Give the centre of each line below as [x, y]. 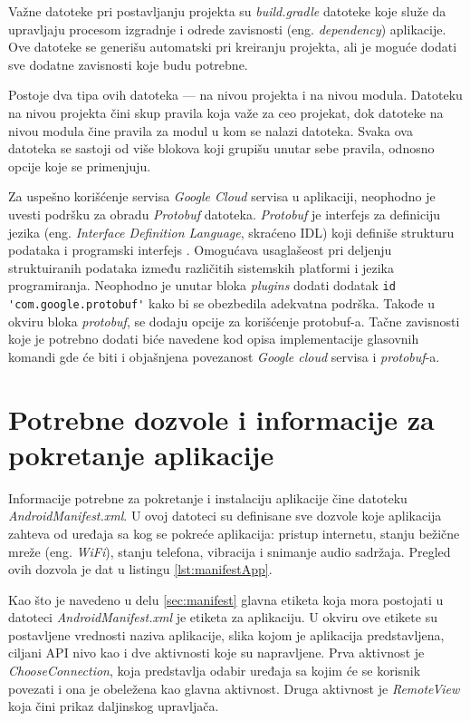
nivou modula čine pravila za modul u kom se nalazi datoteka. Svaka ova [211, 130]
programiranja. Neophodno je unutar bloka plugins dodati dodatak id [202, 285]
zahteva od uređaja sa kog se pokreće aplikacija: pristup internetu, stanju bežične [234, 533]
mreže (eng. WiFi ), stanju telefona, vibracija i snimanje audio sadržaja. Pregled [230, 551]
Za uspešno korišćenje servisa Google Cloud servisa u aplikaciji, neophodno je [222, 196]
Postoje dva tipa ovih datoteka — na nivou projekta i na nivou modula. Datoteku [235, 95]
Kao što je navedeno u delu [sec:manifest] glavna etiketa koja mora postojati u [226, 599]
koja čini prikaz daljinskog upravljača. [114, 706]
